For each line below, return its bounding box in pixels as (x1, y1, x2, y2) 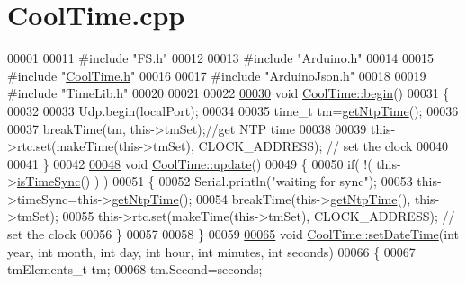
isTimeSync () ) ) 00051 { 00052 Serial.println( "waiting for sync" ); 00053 (16, 172, 413, 191)
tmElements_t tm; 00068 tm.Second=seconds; (7, 260, 263, 279)
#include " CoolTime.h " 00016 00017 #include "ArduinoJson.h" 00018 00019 (7, 66, 426, 84)
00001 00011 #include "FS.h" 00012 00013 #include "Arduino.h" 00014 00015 (7, 49, 434, 67)
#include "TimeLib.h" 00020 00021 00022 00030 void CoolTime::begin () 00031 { (7, 84, 450, 102)
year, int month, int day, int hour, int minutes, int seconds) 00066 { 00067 (7, 242, 416, 261)
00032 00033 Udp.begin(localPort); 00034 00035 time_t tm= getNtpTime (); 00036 (7, 101, 459, 120)
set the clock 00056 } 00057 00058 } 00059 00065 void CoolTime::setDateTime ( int (7, 225, 459, 244)
